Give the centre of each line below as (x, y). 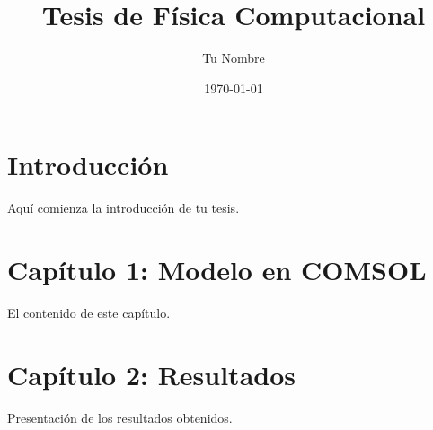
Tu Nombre (234, 58)
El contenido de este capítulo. (89, 312)
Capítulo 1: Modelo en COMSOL (217, 270)
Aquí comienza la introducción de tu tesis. (124, 208)
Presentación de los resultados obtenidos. (120, 417)
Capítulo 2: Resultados (151, 374)
